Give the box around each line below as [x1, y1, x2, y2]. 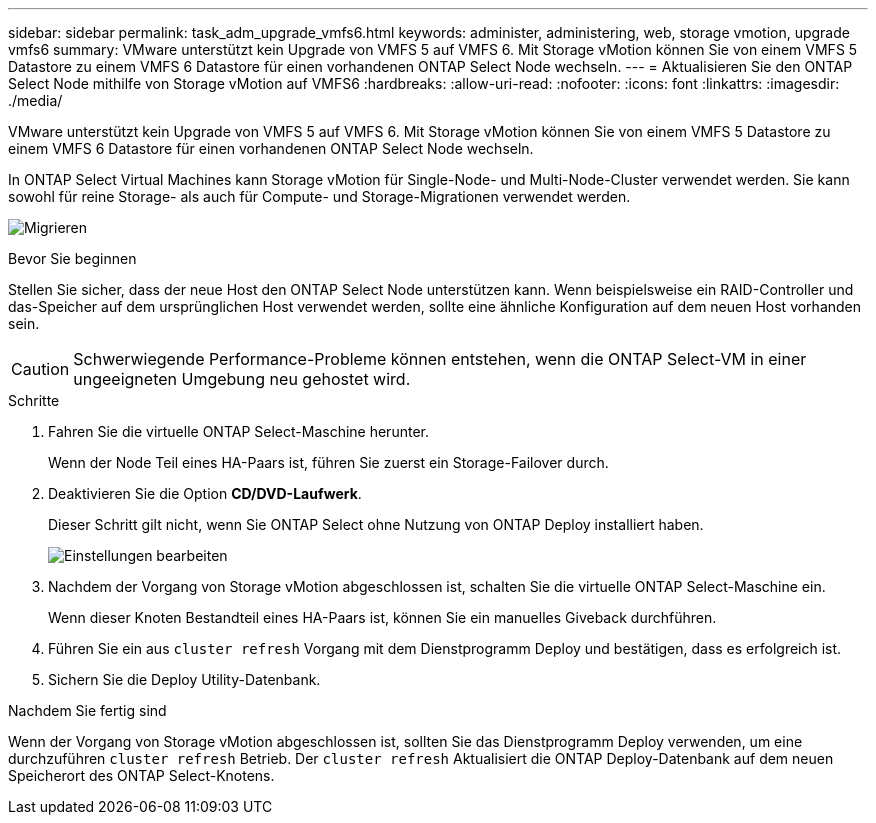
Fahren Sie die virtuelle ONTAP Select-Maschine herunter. [48, 423, 429, 440]
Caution [11, 359, 70, 379]
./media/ [8, 92, 63, 109]
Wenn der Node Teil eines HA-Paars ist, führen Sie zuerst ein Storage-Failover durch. [48, 454, 609, 471]
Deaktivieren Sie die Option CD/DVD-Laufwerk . [48, 485, 362, 502]
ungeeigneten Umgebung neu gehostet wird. [73, 369, 411, 389]
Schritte [8, 392, 60, 409]
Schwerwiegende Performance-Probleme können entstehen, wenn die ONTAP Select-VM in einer [73, 349, 807, 369]
